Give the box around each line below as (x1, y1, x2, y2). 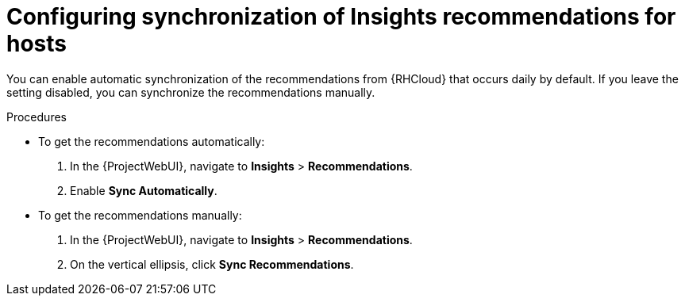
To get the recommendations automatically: (38, 134, 265, 148)
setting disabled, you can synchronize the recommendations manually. (6, 85, 375, 99)
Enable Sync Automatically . (70, 183, 217, 197)
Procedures (6, 109, 67, 124)
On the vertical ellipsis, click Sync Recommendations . (70, 257, 354, 271)
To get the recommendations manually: (38, 208, 242, 222)
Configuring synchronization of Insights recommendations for (6, 3, 676, 30)
